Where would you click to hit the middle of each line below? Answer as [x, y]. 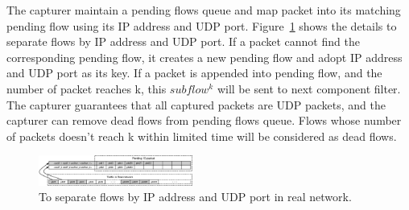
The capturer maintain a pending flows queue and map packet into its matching [204, 10]
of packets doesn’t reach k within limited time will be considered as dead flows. [202, 136]
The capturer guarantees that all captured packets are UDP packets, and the [196, 104]
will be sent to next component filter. [309, 88]
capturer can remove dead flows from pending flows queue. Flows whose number [204, 120]
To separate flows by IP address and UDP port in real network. [195, 197]
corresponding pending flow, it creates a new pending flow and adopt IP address [204, 57]
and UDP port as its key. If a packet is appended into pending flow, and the [194, 73]
